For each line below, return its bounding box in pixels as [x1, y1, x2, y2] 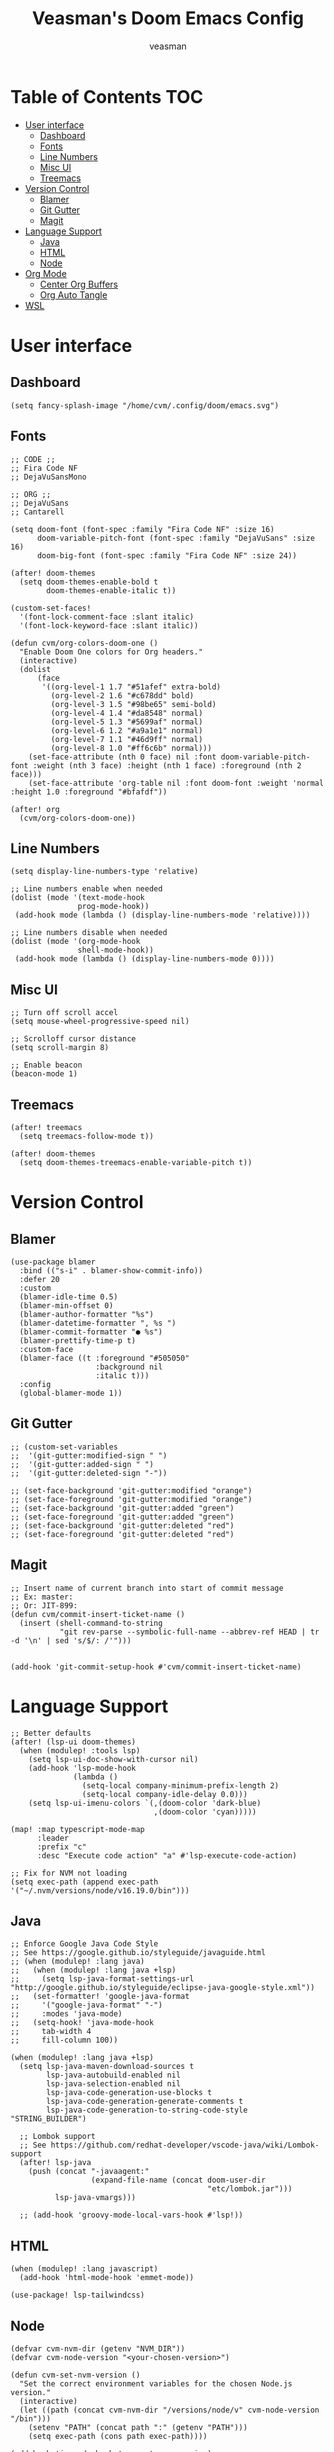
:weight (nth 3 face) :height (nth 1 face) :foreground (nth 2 [32, 760, 302, 771]
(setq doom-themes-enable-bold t [19, 577, 159, 587]
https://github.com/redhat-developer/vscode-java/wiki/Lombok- [50, 2140, 320, 2151]
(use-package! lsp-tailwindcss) [10, 2290, 145, 2301]
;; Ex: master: [10, 1592, 74, 1602]
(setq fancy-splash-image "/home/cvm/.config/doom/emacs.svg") [10, 400, 280, 411]
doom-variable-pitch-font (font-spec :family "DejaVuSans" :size [36, 533, 315, 543]
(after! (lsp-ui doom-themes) [10, 1737, 137, 1747]
